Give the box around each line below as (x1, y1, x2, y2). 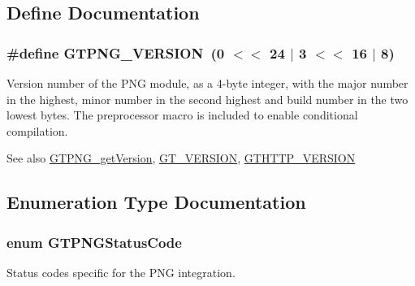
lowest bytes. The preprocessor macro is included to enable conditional (6, 106, 358, 123)
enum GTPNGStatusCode (6, 232, 182, 252)
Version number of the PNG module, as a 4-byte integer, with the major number (6, 75, 409, 92)
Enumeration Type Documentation (6, 189, 306, 214)
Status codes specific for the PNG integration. (6, 264, 236, 281)
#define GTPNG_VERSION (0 (6, 42, 225, 63)
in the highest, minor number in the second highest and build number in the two (6, 90, 409, 107)
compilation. (6, 122, 68, 139)
